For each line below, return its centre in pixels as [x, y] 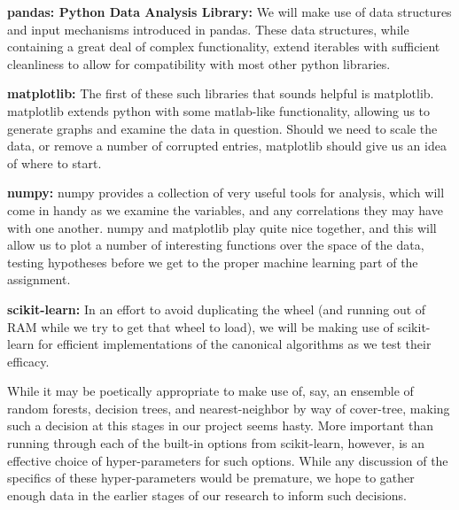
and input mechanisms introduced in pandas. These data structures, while [208, 29]
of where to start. [54, 162]
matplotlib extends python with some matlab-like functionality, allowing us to [219, 110]
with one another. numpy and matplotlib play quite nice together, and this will [222, 227]
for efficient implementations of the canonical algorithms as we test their [235, 344]
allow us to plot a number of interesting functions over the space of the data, [216, 245]
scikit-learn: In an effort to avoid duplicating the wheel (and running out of [217, 309]
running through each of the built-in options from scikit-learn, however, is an [216, 443]
